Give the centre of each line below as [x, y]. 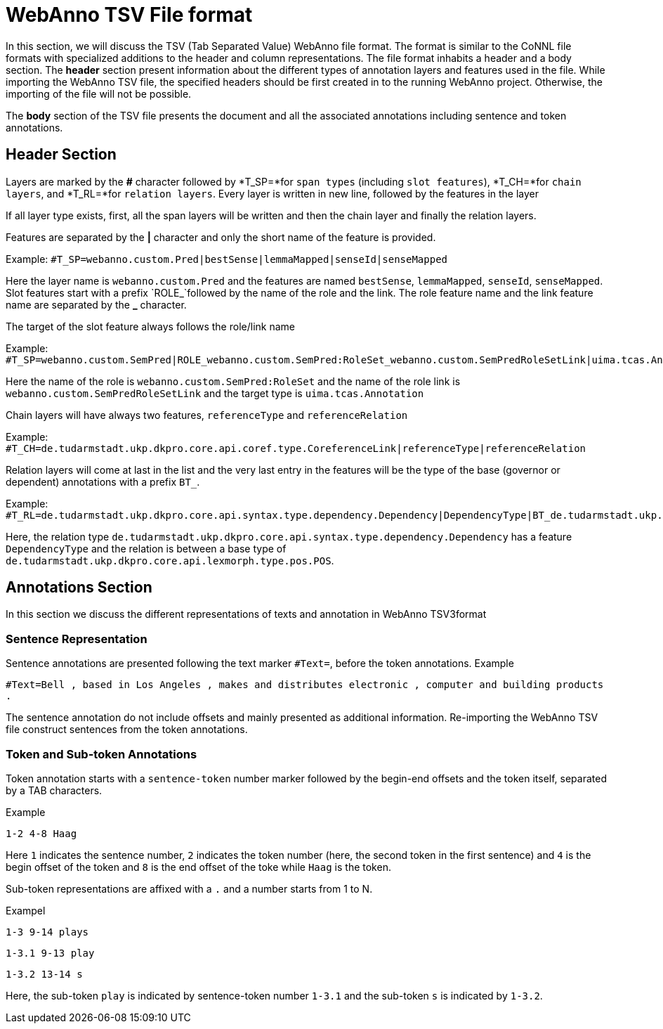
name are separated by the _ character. [96, 304]
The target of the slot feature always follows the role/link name [150, 326]
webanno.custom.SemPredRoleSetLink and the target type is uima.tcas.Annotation [215, 393]
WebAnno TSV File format [129, 15]
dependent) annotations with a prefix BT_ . [103, 481]
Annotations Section [79, 588]
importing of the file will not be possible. [99, 93]
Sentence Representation [77, 639]
